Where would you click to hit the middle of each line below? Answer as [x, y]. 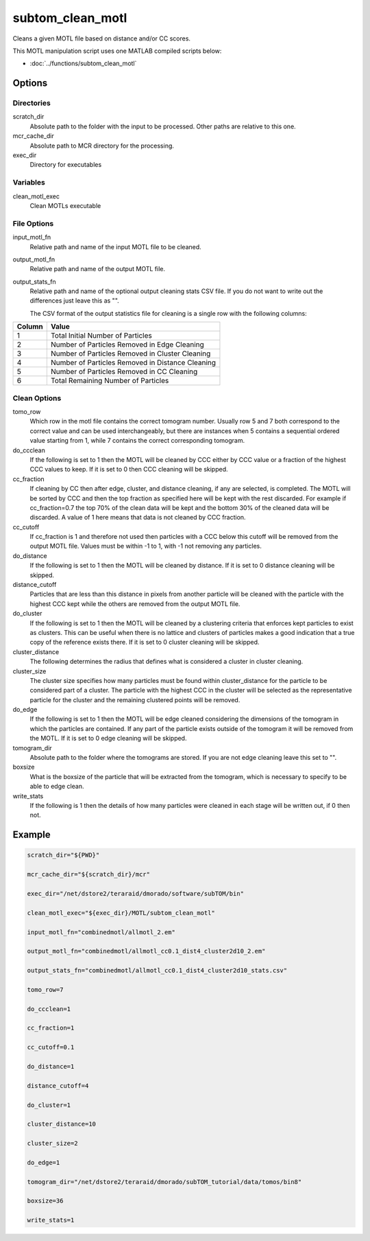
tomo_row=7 [45, 989]
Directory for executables [66, 165]
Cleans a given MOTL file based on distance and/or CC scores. [102, 38]
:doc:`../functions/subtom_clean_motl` [83, 63]
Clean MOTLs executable [65, 205]
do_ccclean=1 [49, 1009]
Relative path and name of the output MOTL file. [98, 269]
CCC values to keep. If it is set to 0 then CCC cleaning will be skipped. [129, 469]
